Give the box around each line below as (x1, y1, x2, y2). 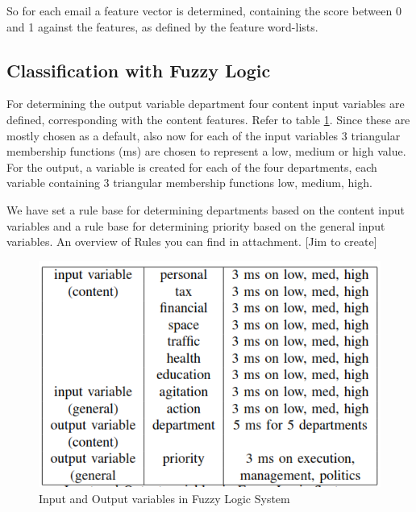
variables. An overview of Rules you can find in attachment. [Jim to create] (6, 233, 377, 250)
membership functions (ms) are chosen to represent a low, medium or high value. (6, 143, 406, 160)
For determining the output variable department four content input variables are (6, 95, 405, 112)
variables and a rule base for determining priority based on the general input (6, 217, 385, 234)
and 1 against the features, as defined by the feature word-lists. (6, 18, 318, 35)
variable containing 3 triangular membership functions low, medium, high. (6, 174, 372, 191)
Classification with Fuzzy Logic (6, 57, 271, 82)
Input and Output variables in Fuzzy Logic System (39, 489, 290, 506)
